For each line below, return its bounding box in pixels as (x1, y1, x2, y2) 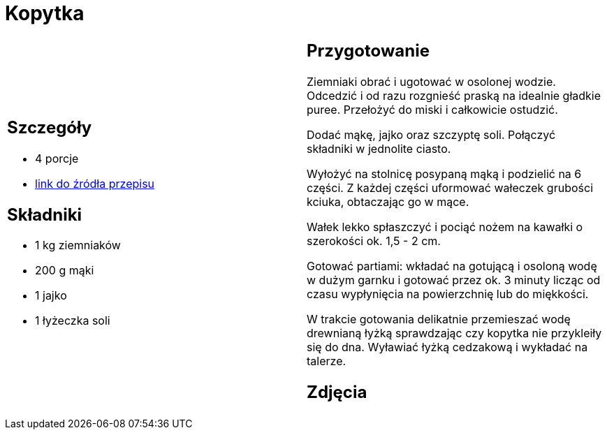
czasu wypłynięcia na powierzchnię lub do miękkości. (307, 286, 589, 301)
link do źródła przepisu (35, 176, 155, 191)
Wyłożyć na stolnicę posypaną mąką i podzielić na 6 (307, 166, 582, 181)
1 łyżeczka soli (35, 314, 110, 328)
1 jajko (35, 288, 67, 303)
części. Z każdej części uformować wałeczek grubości (307, 180, 593, 195)
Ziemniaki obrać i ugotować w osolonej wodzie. (307, 74, 556, 89)
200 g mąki (35, 263, 94, 278)
